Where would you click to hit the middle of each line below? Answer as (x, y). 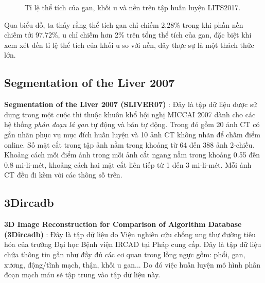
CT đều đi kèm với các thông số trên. (63, 175)
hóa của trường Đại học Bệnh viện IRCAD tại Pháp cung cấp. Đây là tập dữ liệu (133, 244)
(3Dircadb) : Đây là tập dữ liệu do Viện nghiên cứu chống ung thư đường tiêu (130, 234)
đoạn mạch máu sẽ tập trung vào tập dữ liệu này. (82, 275)
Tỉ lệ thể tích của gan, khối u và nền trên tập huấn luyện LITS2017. (133, 7)
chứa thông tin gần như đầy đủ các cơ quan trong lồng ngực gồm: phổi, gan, (125, 254)
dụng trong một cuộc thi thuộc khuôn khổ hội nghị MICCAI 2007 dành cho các (130, 114)
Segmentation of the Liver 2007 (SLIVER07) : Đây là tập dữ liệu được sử (131, 104)
